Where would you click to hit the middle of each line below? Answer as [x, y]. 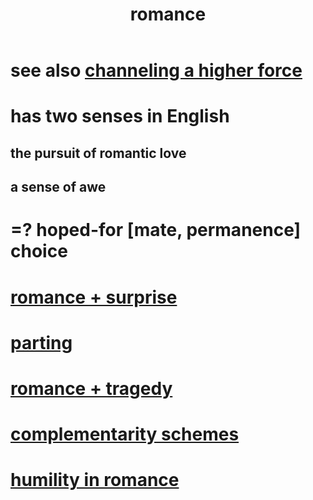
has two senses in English [120, 116]
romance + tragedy [91, 388]
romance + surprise [94, 297]
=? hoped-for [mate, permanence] [156, 230]
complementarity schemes [125, 434]
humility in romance [95, 480]
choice [39, 251]
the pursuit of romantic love [98, 153]
